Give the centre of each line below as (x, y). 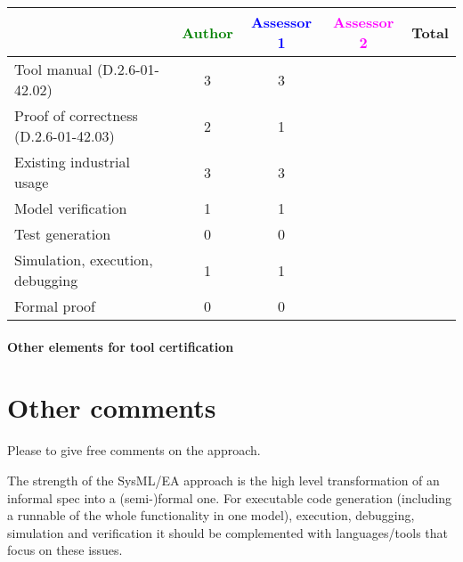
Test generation (63, 234)
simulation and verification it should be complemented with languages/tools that (228, 532)
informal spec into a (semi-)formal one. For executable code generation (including (230, 497)
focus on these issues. (65, 550)
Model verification (71, 208)
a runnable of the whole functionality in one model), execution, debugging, (211, 515)
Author (207, 32)
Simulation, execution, (84, 260)
